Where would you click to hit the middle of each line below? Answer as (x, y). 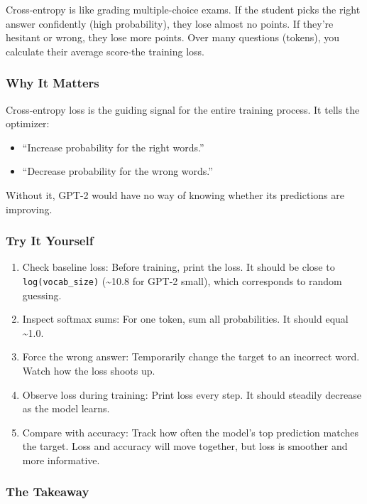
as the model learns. (66, 408)
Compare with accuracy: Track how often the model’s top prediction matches (190, 432)
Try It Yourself (50, 241)
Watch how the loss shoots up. (89, 370)
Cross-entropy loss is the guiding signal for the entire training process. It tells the (183, 109)
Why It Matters (53, 83)
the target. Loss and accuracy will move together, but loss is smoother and (185, 446)
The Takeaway (48, 492)
